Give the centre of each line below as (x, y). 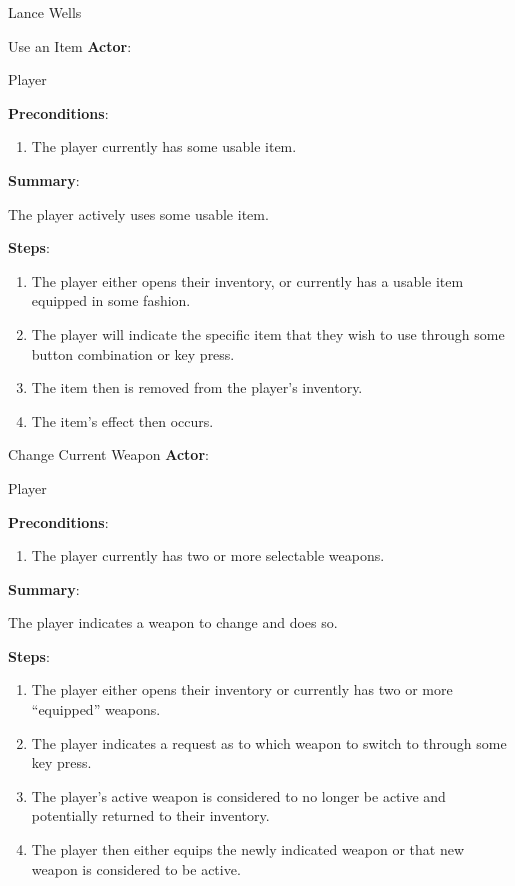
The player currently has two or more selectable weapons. (208, 555)
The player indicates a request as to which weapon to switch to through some (269, 742)
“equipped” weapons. (96, 709)
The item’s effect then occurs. (122, 420)
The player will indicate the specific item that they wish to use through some (268, 333)
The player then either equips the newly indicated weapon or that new (248, 849)
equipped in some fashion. (111, 300)
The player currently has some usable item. (164, 146)
